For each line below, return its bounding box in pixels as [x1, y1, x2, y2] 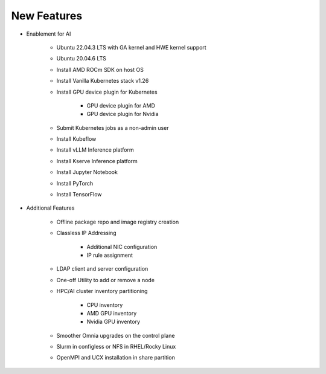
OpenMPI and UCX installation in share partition [56, 354, 175, 361]
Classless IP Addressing [56, 230, 117, 237]
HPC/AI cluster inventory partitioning [56, 288, 148, 295]
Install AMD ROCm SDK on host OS [56, 66, 144, 73]
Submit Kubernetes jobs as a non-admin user [56, 124, 169, 131]
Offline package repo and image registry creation [56, 218, 179, 225]
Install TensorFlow [56, 191, 102, 198]
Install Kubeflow [56, 135, 97, 143]
